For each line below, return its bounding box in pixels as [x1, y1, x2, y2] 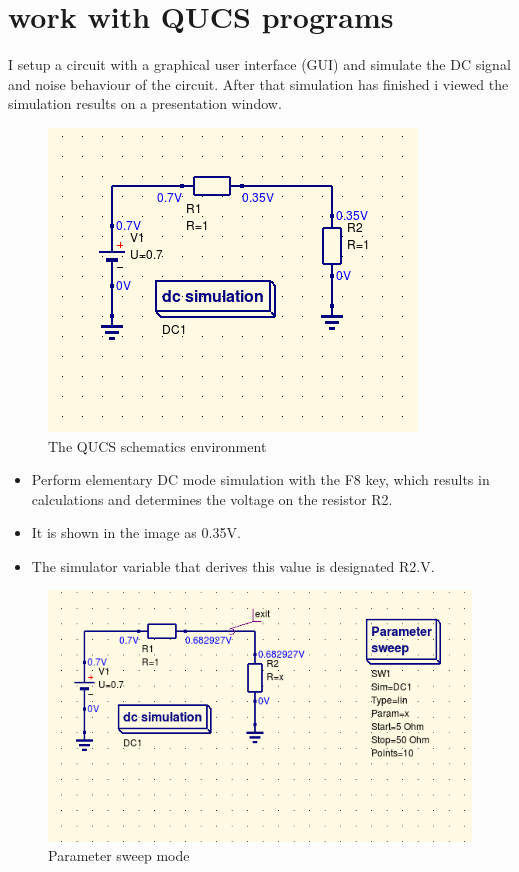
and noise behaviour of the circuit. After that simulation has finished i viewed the [8, 73, 509, 94]
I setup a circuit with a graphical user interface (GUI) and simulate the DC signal [8, 54, 511, 75]
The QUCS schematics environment [48, 435, 267, 456]
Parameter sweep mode [48, 845, 190, 866]
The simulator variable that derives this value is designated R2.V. [31, 555, 435, 576]
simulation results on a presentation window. [8, 93, 282, 114]
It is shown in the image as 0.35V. [31, 522, 241, 543]
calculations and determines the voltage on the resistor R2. [31, 488, 393, 509]
